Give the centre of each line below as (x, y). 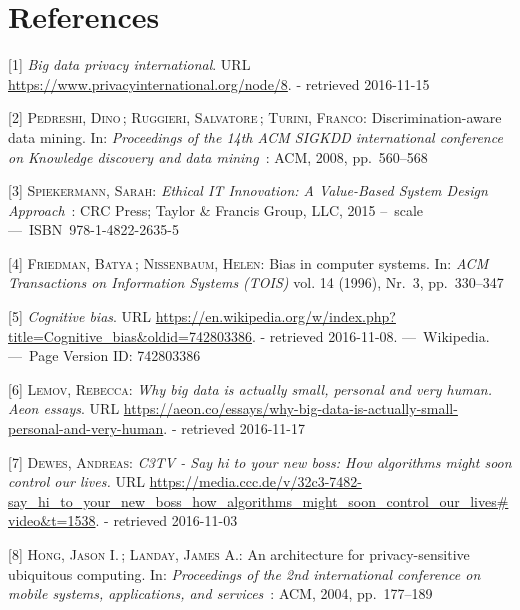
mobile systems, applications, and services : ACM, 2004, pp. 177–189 (220, 593)
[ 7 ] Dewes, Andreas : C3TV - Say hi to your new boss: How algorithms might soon (260, 461)
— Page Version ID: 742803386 (104, 355)
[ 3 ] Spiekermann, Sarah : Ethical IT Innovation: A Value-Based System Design (248, 190)
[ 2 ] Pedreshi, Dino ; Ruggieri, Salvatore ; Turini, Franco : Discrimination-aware (255, 117)
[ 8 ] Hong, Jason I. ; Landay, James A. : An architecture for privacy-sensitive (239, 554)
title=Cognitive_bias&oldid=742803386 (130, 335)
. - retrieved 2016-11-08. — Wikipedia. (370, 335)
